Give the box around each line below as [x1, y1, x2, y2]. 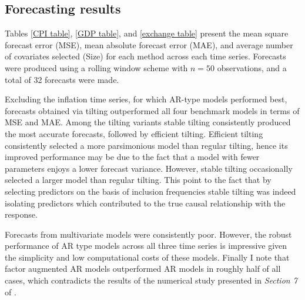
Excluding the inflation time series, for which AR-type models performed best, [5, 93, 287, 105]
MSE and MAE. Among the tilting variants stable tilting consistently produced [5, 116, 291, 128]
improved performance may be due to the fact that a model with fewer [5, 151, 260, 163]
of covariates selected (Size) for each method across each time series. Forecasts [5, 50, 286, 62]
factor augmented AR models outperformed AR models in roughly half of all [5, 262, 281, 275]
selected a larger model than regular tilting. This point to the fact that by [5, 174, 272, 186]
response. [5, 208, 38, 221]
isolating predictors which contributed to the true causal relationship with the [5, 196, 286, 209]
